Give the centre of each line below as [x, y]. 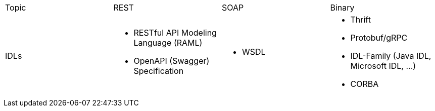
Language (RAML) [168, 43]
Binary [342, 8]
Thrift [360, 20]
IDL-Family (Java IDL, [391, 56]
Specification [159, 71]
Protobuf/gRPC [379, 38]
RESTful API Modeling [175, 33]
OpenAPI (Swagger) [172, 61]
